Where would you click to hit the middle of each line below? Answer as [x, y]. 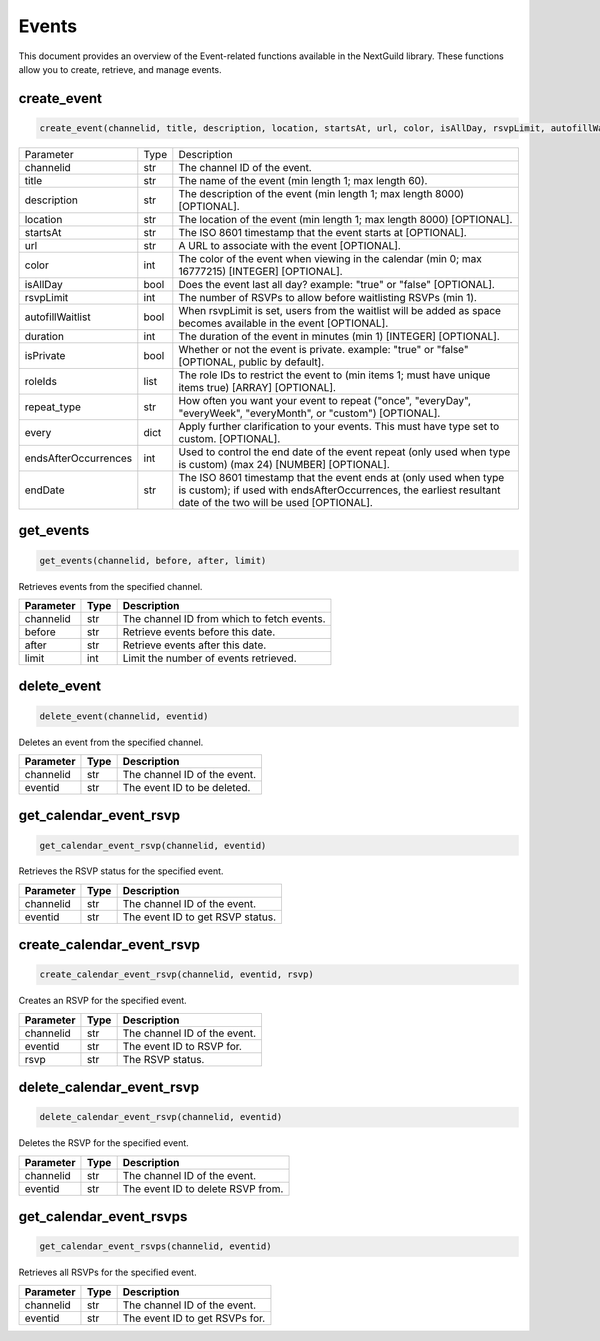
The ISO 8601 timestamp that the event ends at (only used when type [341, 477]
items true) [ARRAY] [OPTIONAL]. [257, 387]
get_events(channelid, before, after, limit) [153, 560]
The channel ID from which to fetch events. [224, 618]
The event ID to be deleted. [186, 787]
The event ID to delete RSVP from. [203, 1188]
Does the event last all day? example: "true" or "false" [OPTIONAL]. [336, 284]
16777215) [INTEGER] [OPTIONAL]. [261, 271]
